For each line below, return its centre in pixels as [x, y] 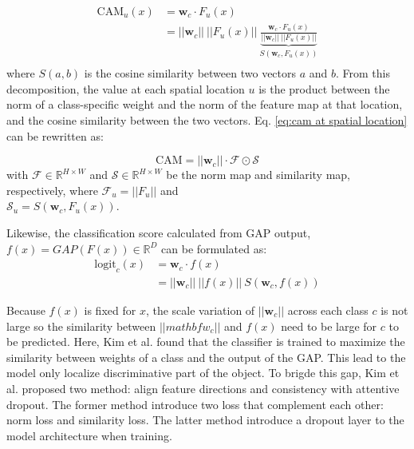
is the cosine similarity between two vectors [190, 73]
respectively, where [52, 190]
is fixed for [110, 310]
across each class [328, 310]
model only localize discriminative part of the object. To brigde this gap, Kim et [203, 373]
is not [394, 310]
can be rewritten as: [55, 135]
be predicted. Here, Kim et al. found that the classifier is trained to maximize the [206, 342]
